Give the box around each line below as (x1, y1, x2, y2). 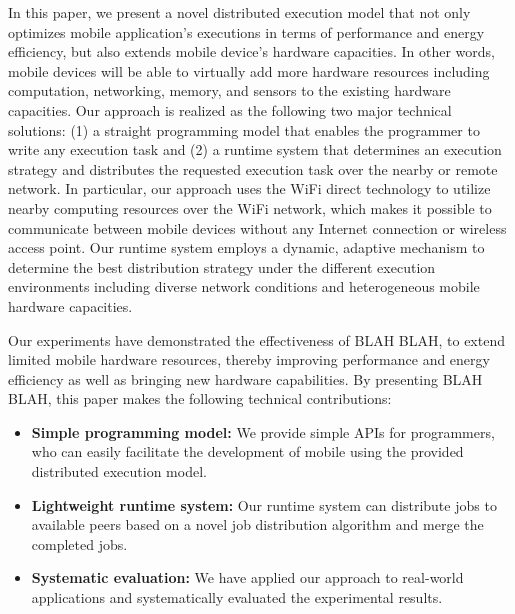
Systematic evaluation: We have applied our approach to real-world (31, 567, 464, 588)
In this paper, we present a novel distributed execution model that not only (8, 2, 471, 22)
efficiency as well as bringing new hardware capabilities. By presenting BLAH (8, 368, 483, 389)
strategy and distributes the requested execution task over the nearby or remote (8, 158, 498, 179)
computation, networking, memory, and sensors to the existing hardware (8, 80, 451, 101)
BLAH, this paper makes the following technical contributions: (8, 388, 392, 409)
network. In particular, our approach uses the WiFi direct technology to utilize (8, 178, 491, 199)
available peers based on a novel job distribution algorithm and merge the (31, 514, 484, 535)
